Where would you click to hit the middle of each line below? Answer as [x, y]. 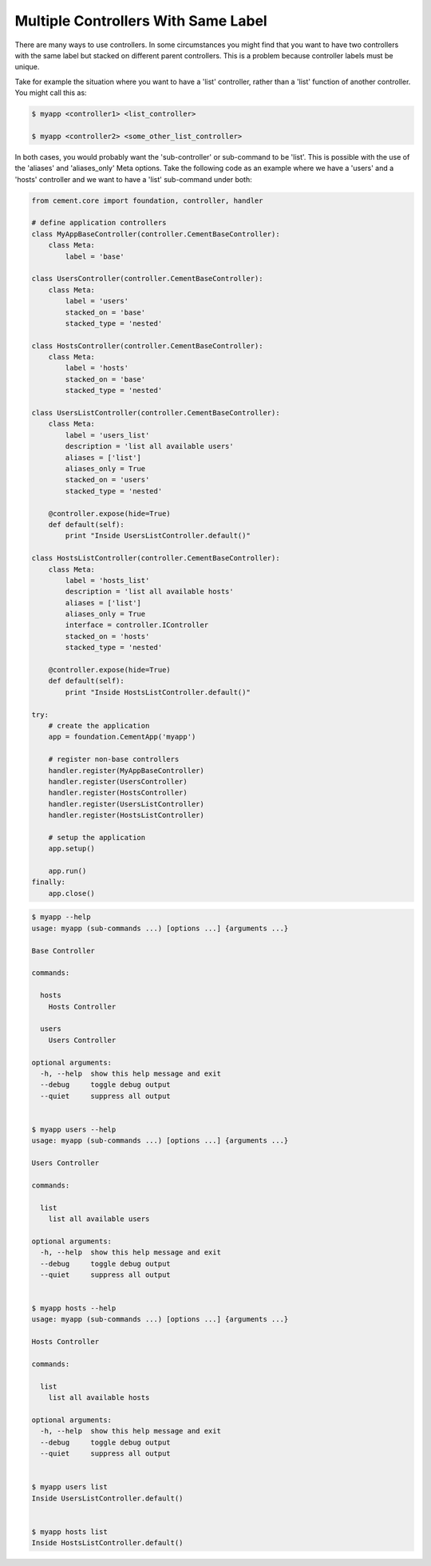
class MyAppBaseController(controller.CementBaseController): [156, 234]
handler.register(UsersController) [118, 781]
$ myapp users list [69, 1487]
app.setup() [72, 849]
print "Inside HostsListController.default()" [158, 692]
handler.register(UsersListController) [127, 804]
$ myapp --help [61, 917]
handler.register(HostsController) [118, 793]
